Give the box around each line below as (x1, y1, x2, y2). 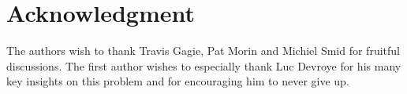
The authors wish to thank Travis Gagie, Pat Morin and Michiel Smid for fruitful (6, 42, 400, 59)
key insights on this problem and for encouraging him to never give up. (6, 73, 349, 89)
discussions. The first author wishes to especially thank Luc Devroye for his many (6, 57, 401, 74)
